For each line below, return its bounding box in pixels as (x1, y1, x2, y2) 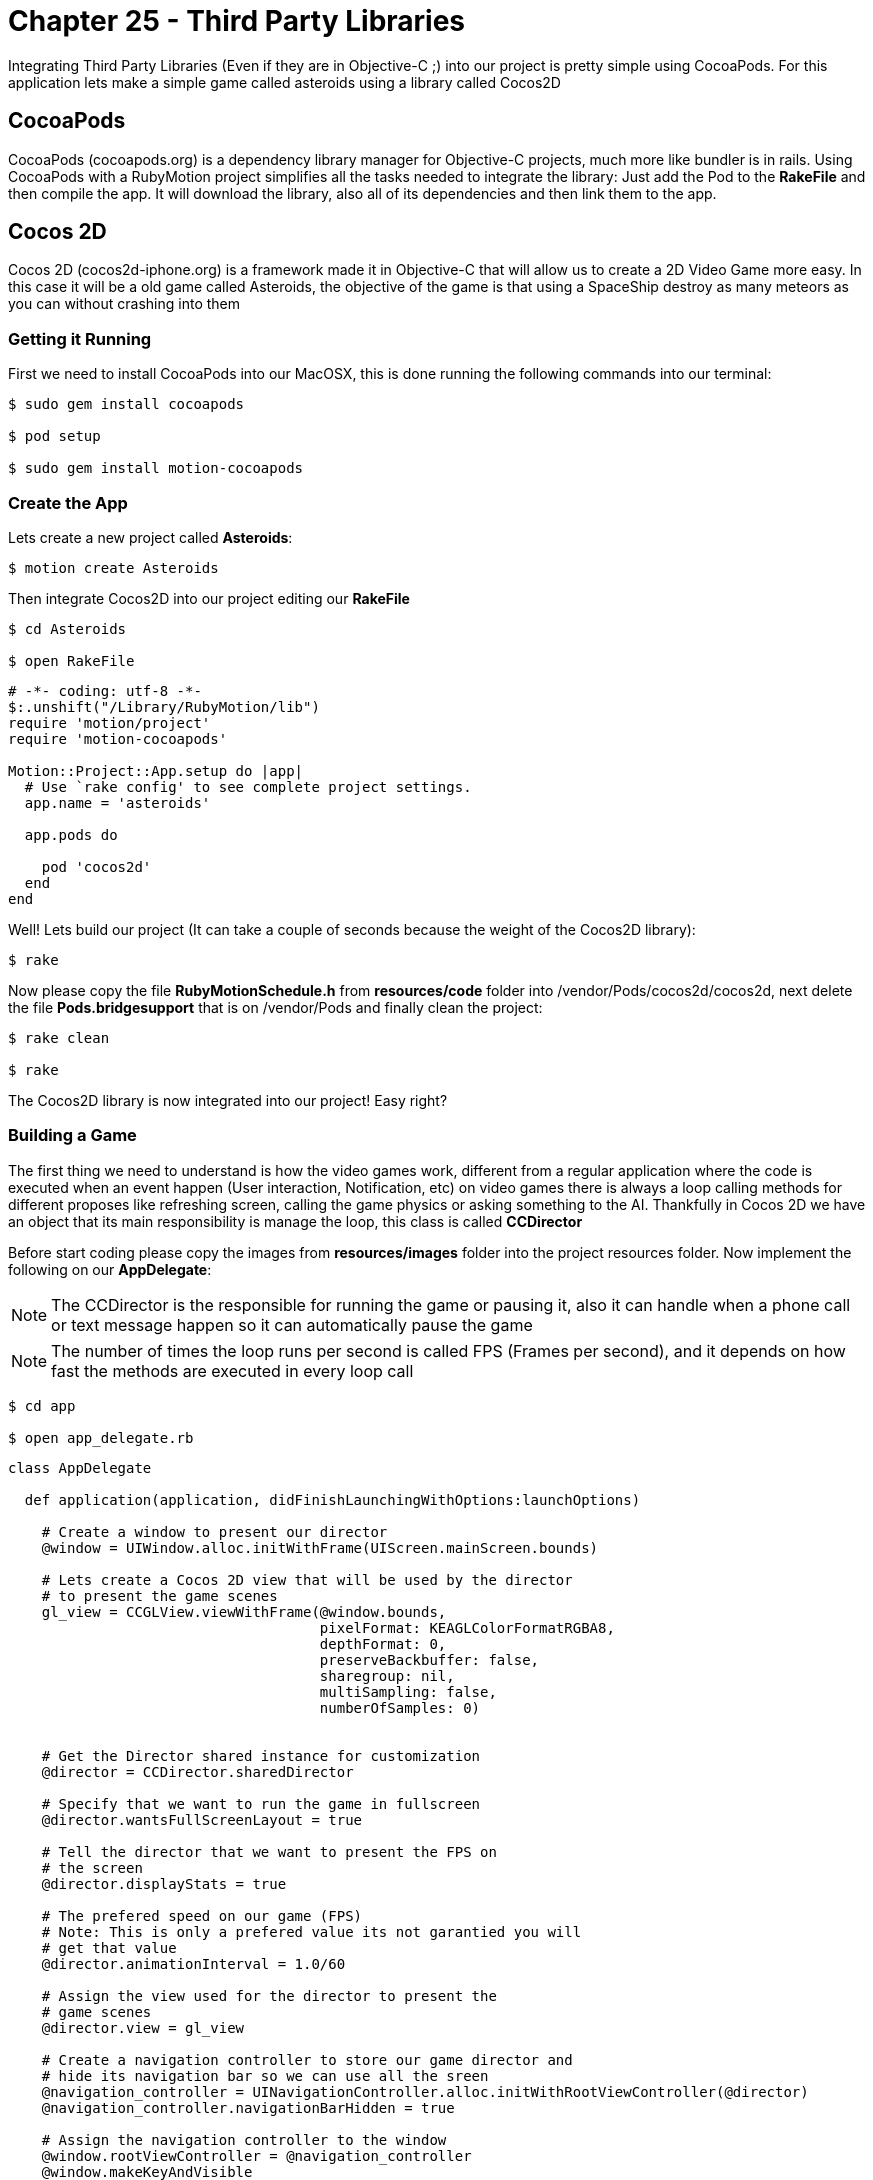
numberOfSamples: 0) (319, 1699, 481, 1716)
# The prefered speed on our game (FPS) (41, 1907, 363, 1924)
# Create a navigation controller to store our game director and (41, 2051, 573, 2068)
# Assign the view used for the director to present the (41, 1987, 497, 2004)
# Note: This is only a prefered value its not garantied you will (41, 1923, 582, 1940)
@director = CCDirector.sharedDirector (41, 1763, 354, 1780)
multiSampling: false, (319, 1683, 497, 1700)
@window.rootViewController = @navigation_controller (41, 2147, 472, 2164)
